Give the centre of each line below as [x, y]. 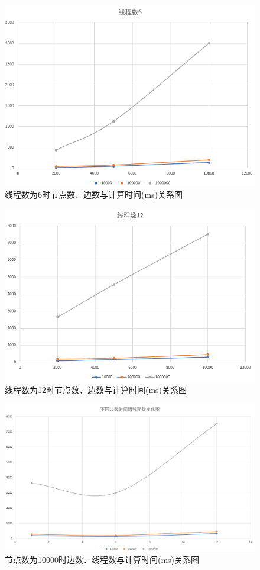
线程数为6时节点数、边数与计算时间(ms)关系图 [94, 194]
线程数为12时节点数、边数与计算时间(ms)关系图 [96, 390]
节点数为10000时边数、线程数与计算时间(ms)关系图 [102, 560]
